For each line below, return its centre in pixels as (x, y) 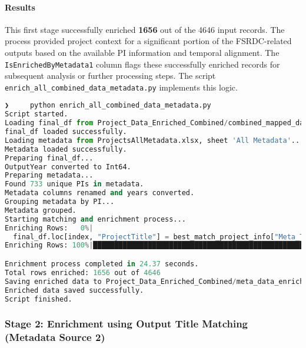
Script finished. (39, 299)
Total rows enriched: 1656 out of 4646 (83, 272)
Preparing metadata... (49, 175)
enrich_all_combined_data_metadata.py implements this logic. (121, 87)
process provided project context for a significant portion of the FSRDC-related (148, 41)
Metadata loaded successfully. (66, 149)
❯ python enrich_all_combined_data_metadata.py (108, 106)
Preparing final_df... (49, 158)
